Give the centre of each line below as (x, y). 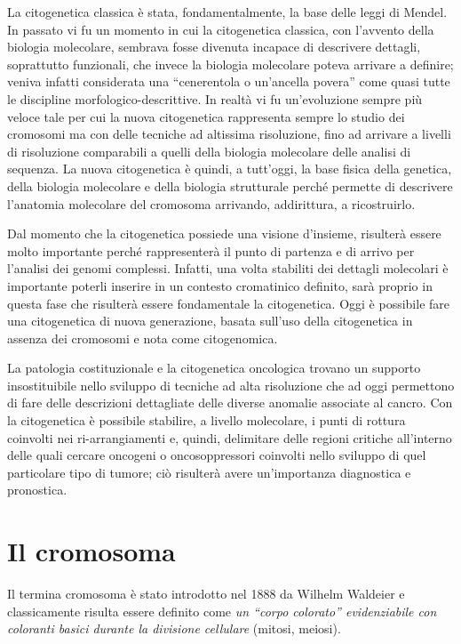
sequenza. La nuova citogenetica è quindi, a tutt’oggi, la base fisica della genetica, (230, 169)
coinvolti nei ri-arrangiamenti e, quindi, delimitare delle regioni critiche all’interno (230, 437)
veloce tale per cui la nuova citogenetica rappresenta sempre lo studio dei (206, 116)
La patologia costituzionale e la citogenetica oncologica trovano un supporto (214, 368)
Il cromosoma (91, 551)
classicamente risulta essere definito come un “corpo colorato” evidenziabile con (222, 611)
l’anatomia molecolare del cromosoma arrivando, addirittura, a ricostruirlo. (211, 203)
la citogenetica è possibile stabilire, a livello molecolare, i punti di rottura (207, 420)
